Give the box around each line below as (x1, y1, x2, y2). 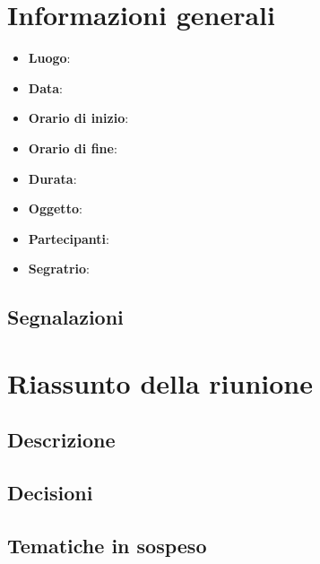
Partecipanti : (28, 229, 109, 247)
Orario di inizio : (28, 108, 129, 127)
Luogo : (28, 48, 71, 67)
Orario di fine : (28, 138, 117, 157)
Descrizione (7, 426, 116, 454)
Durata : (28, 169, 77, 187)
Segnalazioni (7, 303, 124, 331)
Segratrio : (28, 259, 90, 278)
